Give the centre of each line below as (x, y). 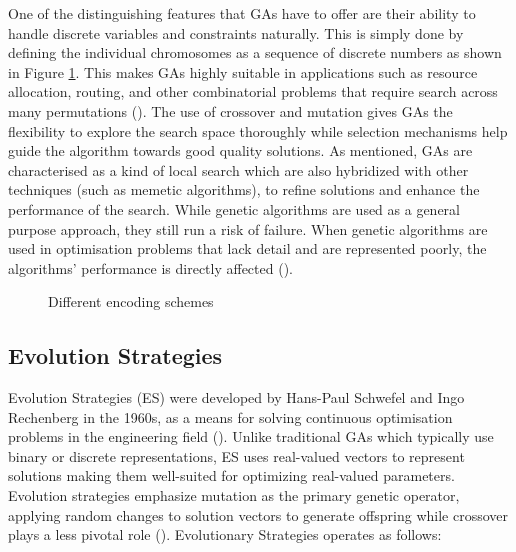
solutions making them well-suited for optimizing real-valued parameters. (231, 475)
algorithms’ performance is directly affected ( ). (150, 267)
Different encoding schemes (131, 301)
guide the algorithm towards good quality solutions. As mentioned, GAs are (240, 150)
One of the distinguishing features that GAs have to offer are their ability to (242, 13)
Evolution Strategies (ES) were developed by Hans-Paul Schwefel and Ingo (236, 397)
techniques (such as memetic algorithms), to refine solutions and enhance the (244, 189)
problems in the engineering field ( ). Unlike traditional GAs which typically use (251, 436)
